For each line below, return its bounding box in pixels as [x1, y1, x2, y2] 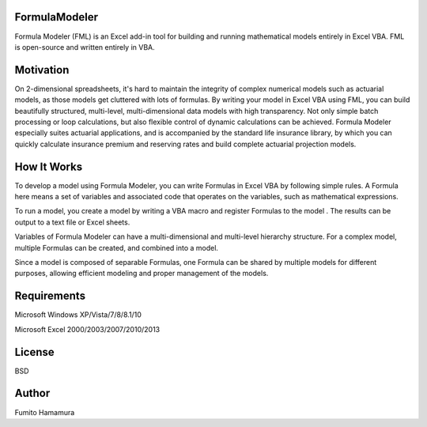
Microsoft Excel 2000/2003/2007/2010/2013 [14, 324, 161, 334]
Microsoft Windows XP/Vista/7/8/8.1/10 [14, 310, 142, 319]
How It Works [14, 160, 83, 173]
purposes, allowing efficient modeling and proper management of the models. [14, 269, 269, 278]
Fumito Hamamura [14, 407, 75, 417]
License [14, 345, 55, 359]
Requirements [14, 289, 86, 303]
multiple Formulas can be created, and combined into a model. [14, 243, 219, 252]
